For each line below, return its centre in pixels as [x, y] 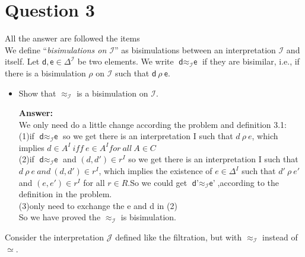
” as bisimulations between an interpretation [195, 49]
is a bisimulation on [112, 93]
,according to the [248, 182]
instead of [280, 237]
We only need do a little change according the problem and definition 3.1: [153, 124]
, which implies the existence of [155, 171]
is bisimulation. [148, 217]
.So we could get [158, 182]
